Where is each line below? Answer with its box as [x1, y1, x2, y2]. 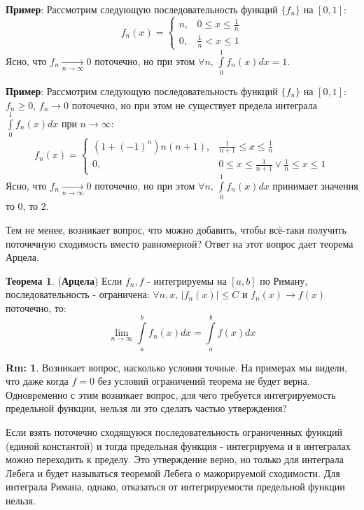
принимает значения [272, 178, 358, 192]
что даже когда [6, 374, 69, 388]
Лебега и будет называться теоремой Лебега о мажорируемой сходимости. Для [6, 465, 340, 480]
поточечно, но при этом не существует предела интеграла [71, 97, 317, 112]
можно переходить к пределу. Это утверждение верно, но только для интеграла [6, 452, 344, 467]
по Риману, [260, 273, 308, 288]
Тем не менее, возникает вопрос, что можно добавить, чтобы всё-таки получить [6, 222, 346, 236]
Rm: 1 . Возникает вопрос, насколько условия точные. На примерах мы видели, [6, 360, 347, 374]
